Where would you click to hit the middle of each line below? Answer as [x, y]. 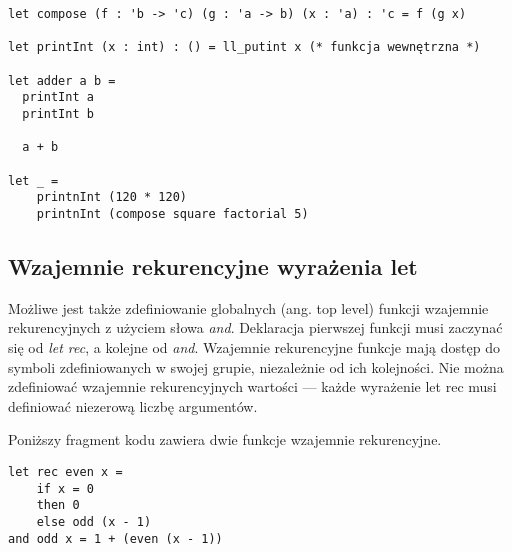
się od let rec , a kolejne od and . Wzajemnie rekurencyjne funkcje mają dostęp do [254, 346]
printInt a [58, 97]
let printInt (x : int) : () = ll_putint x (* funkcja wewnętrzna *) [244, 47]
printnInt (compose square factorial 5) [172, 213]
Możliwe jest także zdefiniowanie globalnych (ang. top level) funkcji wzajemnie [248, 307]
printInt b [58, 113]
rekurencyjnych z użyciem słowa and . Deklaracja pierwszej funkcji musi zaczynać [255, 327]
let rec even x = [65, 471]
